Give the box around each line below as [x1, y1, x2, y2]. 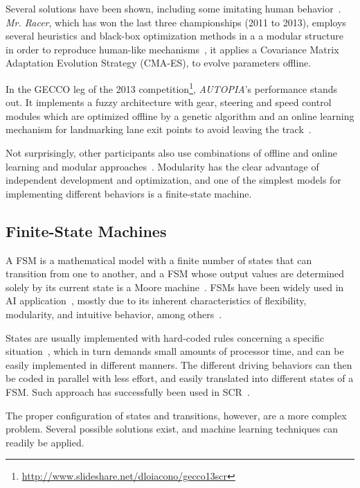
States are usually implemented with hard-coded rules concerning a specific [6, 330, 325, 345]
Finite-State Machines [6, 220, 167, 241]
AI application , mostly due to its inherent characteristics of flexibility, [6, 293, 307, 308]
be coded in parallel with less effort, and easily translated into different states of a [6, 371, 354, 385]
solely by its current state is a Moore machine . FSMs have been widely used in [6, 279, 344, 294]
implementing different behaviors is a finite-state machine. [6, 186, 252, 200]
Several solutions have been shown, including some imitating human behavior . [6, 1, 341, 15]
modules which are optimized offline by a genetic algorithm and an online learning [6, 108, 354, 123]
